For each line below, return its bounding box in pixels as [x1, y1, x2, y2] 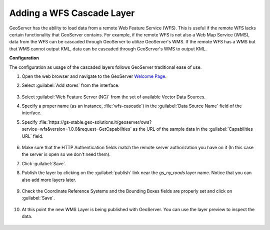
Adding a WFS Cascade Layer [9, 7, 135, 18]
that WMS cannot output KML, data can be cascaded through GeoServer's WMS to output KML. [9, 45, 207, 52]
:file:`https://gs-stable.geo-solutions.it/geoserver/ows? [38, 119, 152, 125]
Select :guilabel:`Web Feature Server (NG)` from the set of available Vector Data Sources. [21, 94, 206, 100]
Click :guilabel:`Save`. [21, 160, 66, 167]
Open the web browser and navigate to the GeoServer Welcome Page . [21, 73, 167, 79]
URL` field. [21, 133, 43, 139]
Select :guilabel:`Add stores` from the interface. [21, 82, 119, 88]
